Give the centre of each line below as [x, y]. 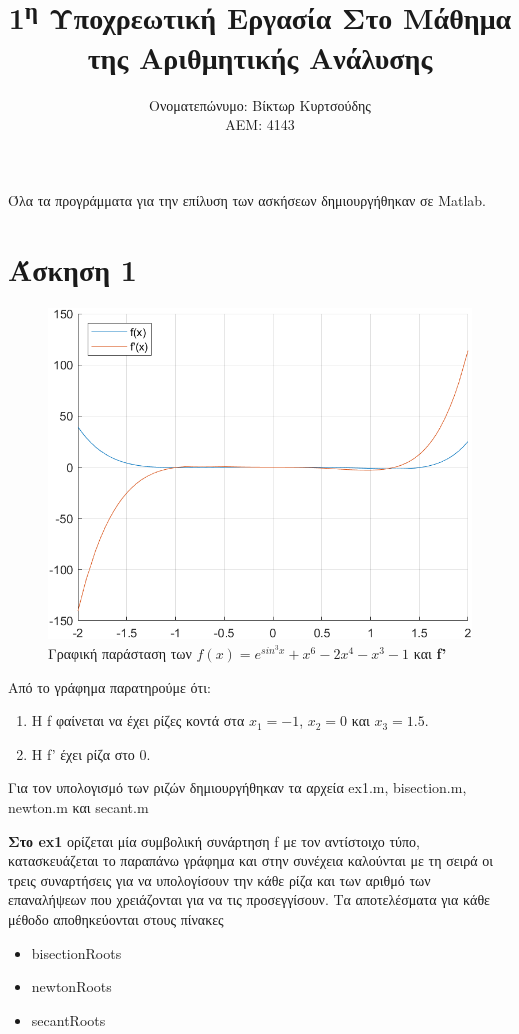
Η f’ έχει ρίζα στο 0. [91, 753]
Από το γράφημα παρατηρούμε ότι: [109, 686]
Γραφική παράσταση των [120, 653]
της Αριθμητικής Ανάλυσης [260, 56]
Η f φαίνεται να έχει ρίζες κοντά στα [138, 720]
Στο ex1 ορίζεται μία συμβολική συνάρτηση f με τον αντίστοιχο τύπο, [214, 840]
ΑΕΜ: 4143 [260, 124]
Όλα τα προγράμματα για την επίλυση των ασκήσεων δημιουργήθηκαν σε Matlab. [247, 199]
